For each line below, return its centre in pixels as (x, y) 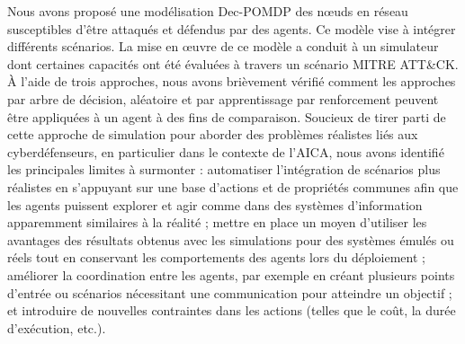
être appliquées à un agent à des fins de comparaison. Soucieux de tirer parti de (227, 116)
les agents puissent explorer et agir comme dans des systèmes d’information (215, 204)
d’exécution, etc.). (57, 327)
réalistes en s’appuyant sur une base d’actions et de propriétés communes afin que (233, 186)
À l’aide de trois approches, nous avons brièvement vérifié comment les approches (232, 81)
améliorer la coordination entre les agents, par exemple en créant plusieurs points (231, 274)
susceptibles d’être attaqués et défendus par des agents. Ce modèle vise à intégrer (232, 28)
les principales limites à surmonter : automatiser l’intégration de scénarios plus (224, 169)
